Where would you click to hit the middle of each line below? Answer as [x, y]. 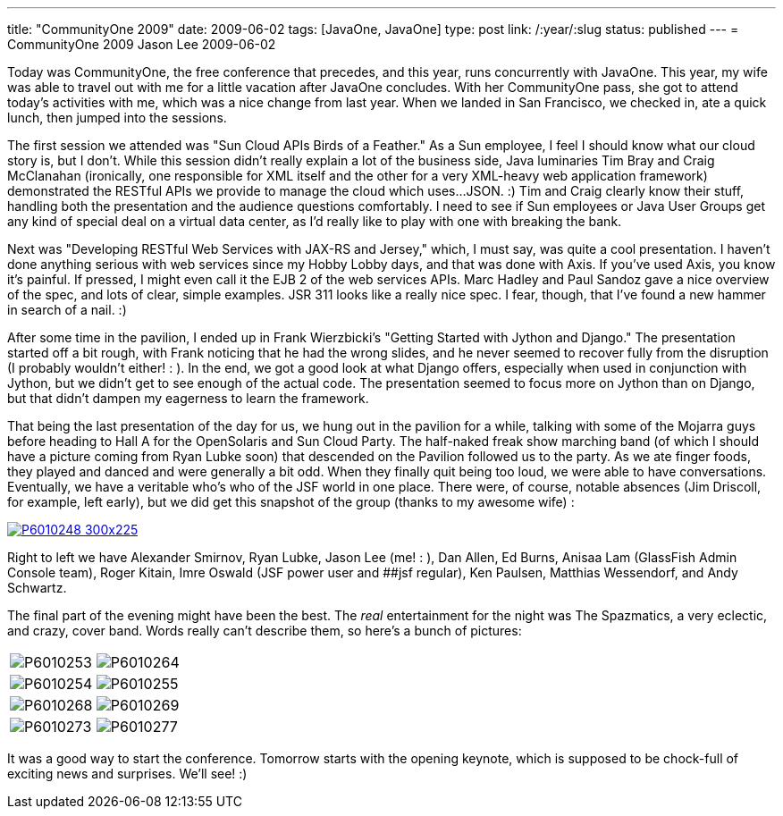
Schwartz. [37, 588]
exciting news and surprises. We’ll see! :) [127, 774]
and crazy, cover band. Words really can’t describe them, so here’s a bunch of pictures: [265, 631]
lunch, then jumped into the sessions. [117, 118]
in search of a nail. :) [67, 310]
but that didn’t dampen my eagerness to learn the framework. [188, 398]
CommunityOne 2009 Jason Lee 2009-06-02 [142, 44]
